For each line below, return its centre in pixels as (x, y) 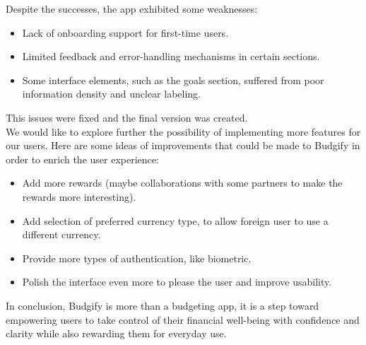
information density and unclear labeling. (112, 94)
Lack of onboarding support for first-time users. (125, 32)
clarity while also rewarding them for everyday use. (116, 333)
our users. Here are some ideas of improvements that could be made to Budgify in (183, 145)
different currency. (61, 234)
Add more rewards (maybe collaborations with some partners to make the (182, 183)
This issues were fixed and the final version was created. (127, 117)
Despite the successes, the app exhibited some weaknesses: (132, 8)
